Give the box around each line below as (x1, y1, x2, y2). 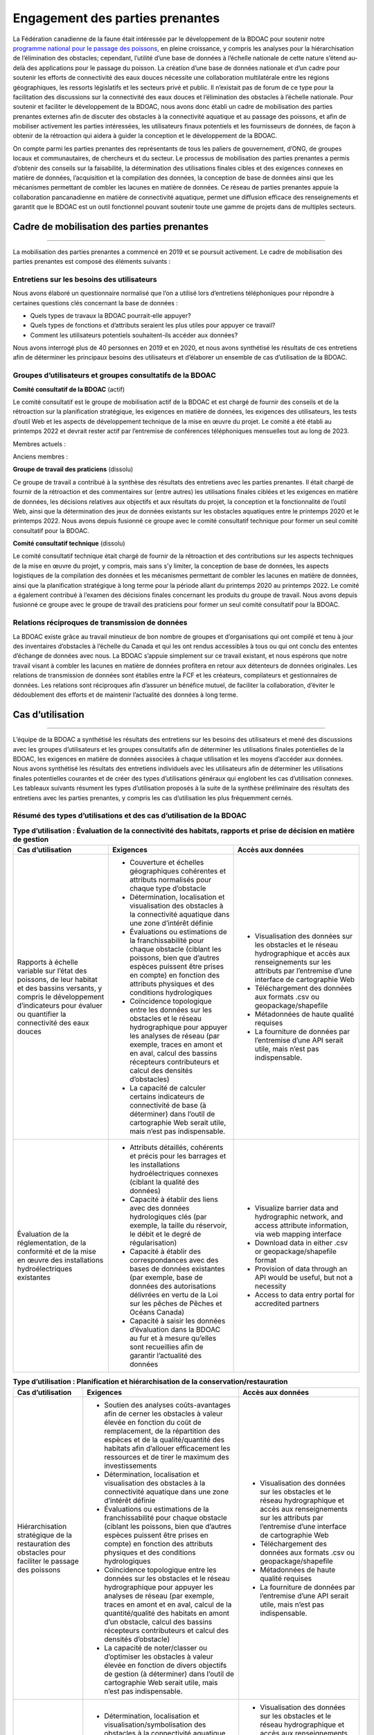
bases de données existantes (129, 1264, 225, 1273)
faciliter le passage (17, 1556, 79, 1566)
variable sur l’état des (17, 966, 87, 976)
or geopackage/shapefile (254, 1246, 337, 1256)
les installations (129, 1160, 180, 1169)
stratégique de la (17, 1530, 73, 1540)
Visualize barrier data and (254, 1203, 339, 1213)
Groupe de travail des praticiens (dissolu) (12, 465, 134, 473)
